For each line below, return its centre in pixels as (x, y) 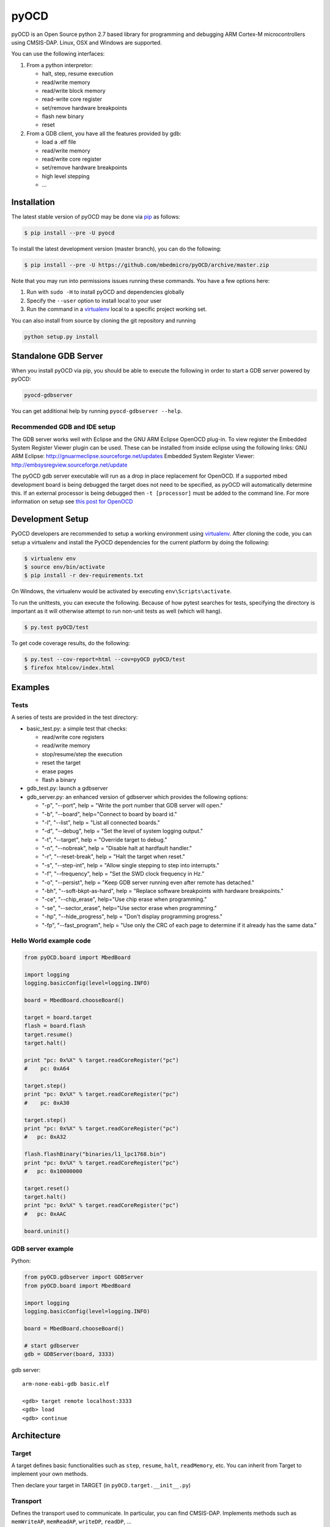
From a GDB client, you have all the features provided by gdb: (104, 133)
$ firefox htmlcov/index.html (69, 668)
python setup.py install (61, 337)
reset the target (61, 763)
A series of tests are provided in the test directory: (75, 717)
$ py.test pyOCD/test (57, 627)
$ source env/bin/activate (64, 567)
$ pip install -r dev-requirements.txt (84, 575)
